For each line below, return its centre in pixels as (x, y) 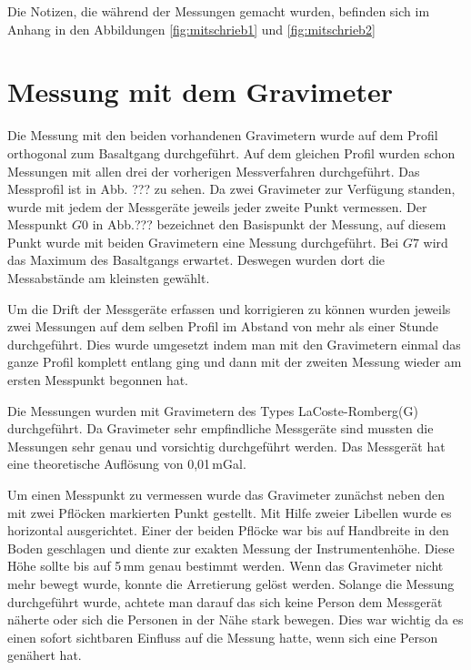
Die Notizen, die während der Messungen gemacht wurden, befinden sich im (219, 11)
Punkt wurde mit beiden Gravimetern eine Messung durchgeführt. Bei (203, 242)
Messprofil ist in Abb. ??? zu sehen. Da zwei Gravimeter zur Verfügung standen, (231, 189)
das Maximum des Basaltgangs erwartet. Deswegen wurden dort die (196, 260)
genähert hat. (45, 655)
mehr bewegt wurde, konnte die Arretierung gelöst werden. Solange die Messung (231, 583)
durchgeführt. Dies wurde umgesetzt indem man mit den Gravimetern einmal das (234, 344)
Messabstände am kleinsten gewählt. (109, 278)
